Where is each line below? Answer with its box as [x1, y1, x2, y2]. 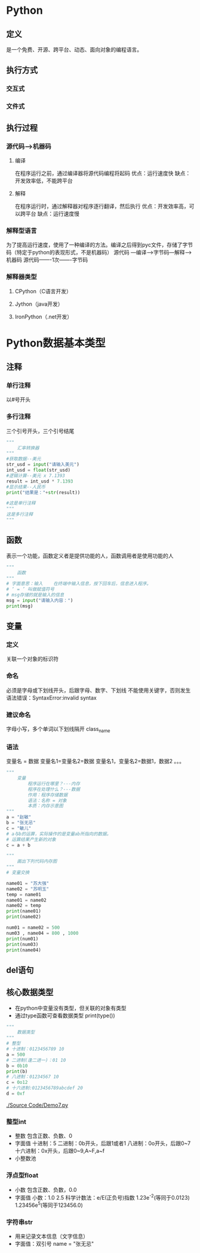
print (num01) [6, 936, 39, 942]
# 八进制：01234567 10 [6, 1074, 59, 1080]
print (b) [6, 1068, 28, 1074]
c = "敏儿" [6, 825, 32, 831]
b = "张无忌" [6, 820, 36, 826]
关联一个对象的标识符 [6, 655, 59, 662]
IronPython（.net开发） [14, 313, 73, 320]
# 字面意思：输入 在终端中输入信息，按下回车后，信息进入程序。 [6, 581, 151, 587]
